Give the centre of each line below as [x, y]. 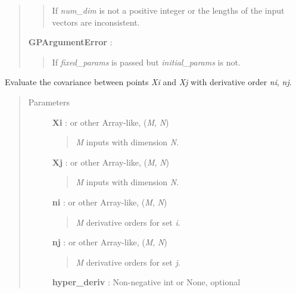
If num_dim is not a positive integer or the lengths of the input [168, 10]
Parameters [49, 102]
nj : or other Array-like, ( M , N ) [110, 242]
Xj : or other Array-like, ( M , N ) [110, 162]
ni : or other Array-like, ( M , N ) [110, 202]
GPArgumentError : [70, 42]
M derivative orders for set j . [128, 262]
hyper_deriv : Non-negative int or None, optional [146, 282]
